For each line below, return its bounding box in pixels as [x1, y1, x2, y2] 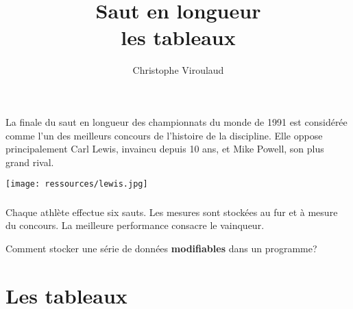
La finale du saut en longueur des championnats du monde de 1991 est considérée [5, 114, 348, 129]
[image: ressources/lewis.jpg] [5, 179, 148, 189]
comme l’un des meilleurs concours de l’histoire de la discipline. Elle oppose [5, 128, 323, 142]
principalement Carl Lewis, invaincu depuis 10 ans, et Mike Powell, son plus [5, 142, 324, 156]
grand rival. [5, 154, 54, 169]
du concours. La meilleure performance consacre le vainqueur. [5, 218, 265, 232]
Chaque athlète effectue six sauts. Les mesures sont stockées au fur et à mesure [5, 204, 338, 219]
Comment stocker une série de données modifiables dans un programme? [5, 241, 317, 256]
